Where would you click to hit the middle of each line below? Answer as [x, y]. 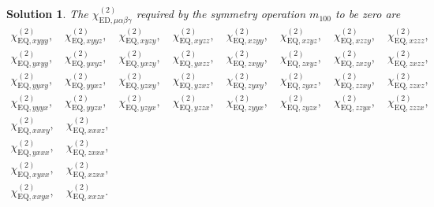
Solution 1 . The [47, 14]
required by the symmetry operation [221, 14]
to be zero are [368, 14]
